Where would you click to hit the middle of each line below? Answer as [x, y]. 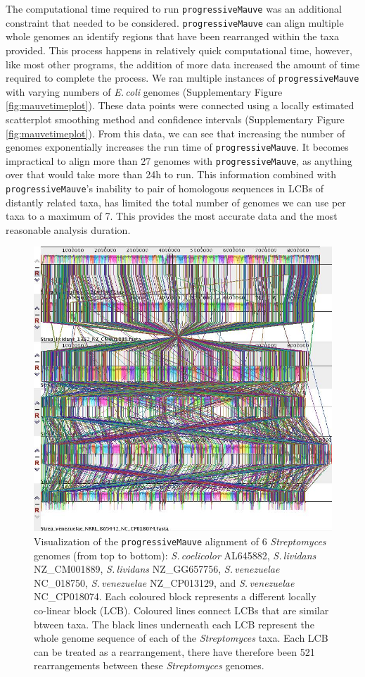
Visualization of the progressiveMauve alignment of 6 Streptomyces [180, 541]
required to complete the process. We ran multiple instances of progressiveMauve [182, 78]
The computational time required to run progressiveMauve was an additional [174, 8]
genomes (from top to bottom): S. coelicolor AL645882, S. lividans [175, 555]
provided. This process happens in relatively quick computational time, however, [179, 50]
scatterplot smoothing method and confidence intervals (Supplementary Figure [175, 119]
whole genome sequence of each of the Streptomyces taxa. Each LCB [181, 638]
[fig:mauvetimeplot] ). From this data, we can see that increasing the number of [175, 133]
